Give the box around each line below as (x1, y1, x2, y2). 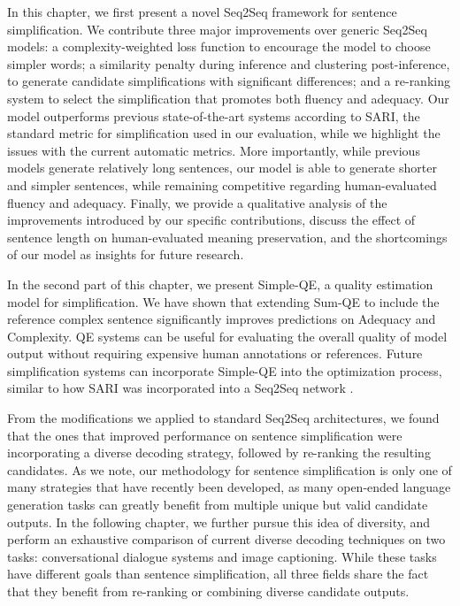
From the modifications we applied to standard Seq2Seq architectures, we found (7, 409, 440, 427)
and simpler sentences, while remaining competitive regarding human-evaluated (7, 175, 437, 194)
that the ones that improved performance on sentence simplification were (7, 426, 402, 444)
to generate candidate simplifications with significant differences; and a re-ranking (7, 72, 450, 90)
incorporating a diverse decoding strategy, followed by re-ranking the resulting (7, 443, 431, 462)
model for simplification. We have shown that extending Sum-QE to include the (7, 292, 440, 311)
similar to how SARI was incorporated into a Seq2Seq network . (7, 379, 354, 397)
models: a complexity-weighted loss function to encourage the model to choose (7, 37, 431, 56)
